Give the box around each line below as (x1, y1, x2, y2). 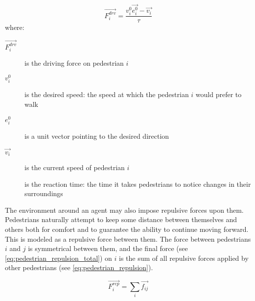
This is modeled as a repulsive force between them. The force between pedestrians (5, 233, 251, 244)
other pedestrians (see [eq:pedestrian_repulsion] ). (5, 262, 153, 273)
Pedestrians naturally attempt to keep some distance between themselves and (5, 214, 237, 225)
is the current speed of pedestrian (24, 162, 125, 173)
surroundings (24, 188, 63, 199)
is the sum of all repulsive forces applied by (119, 252, 249, 263)
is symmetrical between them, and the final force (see (28, 243, 188, 253)
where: (5, 22, 24, 32)
